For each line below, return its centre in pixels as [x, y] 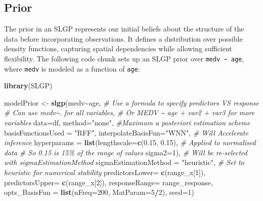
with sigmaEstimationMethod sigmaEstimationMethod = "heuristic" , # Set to [124, 162]
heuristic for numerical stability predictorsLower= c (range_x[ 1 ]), [105, 172]
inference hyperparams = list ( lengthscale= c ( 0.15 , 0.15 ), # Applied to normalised [130, 142]
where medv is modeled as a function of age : [72, 68]
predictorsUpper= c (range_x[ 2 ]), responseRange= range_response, [108, 182]
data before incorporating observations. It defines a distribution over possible [123, 38]
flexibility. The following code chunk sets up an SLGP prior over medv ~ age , [124, 58]
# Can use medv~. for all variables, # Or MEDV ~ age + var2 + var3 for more [129, 112]
